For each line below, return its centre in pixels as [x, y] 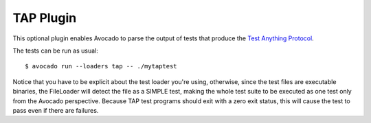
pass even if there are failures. [56, 110]
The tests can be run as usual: [56, 51]
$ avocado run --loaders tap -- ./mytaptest [101, 66]
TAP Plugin [45, 18]
